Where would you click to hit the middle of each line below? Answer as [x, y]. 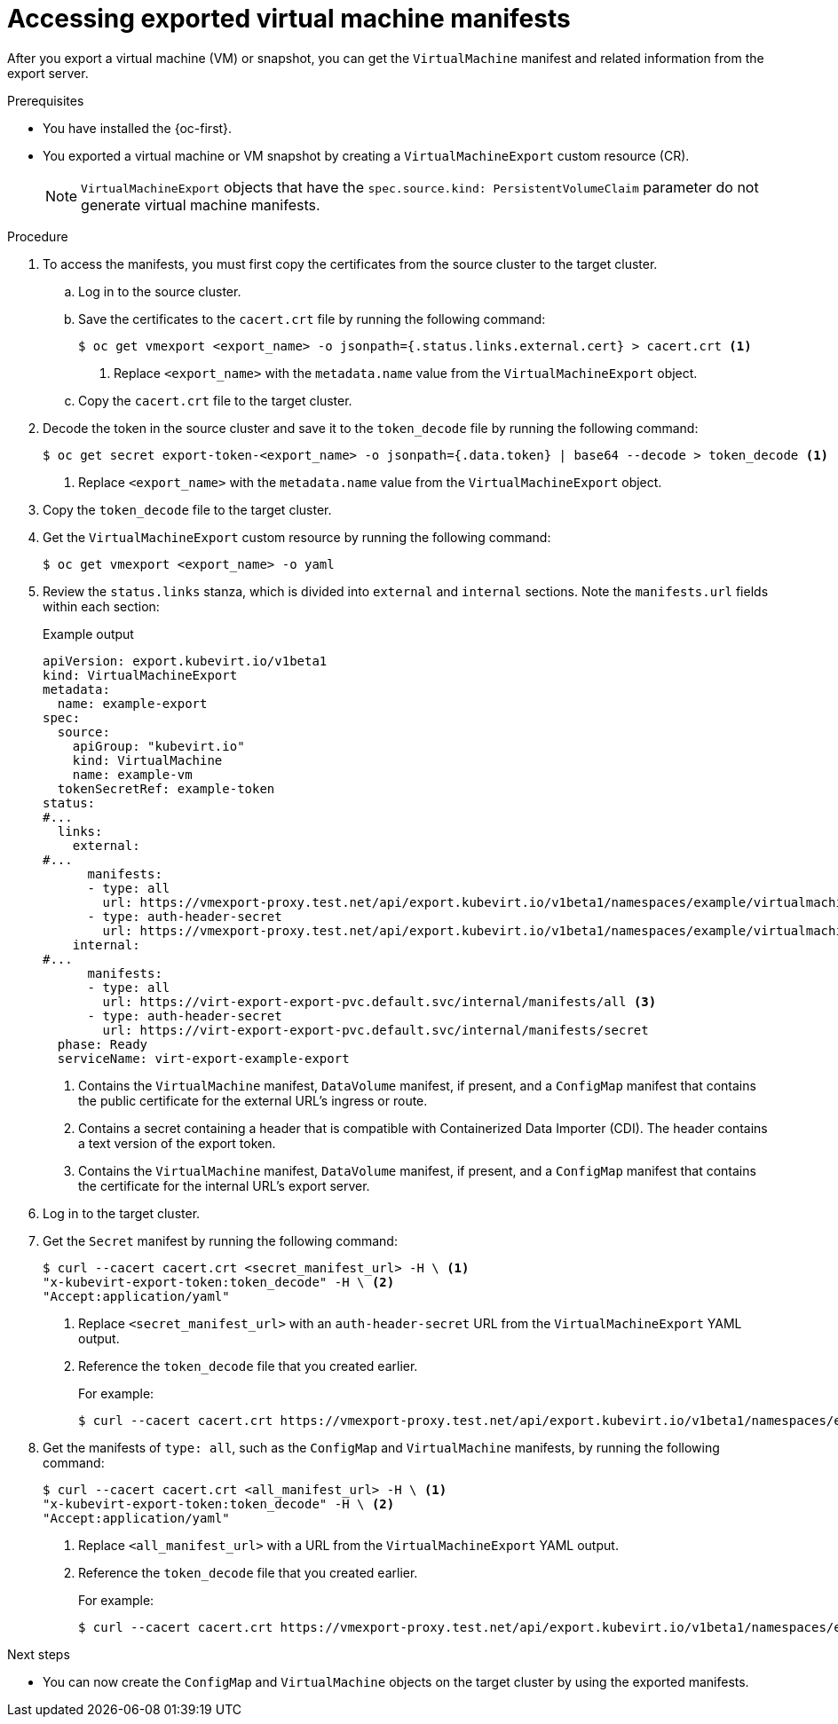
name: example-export [132, 703]
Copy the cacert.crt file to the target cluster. [215, 400]
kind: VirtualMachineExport [140, 675]
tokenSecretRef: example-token [166, 788]
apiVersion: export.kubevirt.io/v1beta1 [185, 661]
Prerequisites [46, 100]
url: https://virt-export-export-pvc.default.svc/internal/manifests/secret [376, 1030]
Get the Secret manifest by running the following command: [220, 1240]
